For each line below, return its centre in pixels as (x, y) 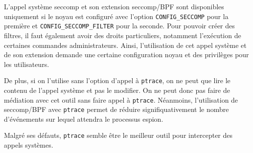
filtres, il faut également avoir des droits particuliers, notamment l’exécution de (123, 35)
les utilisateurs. (27, 64)
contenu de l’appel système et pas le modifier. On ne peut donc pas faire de (117, 90)
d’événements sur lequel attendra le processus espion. (84, 119)
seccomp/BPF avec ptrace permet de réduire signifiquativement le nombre (116, 109)
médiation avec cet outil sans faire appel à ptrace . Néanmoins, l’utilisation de (121, 99)
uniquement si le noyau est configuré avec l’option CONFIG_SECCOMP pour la (116, 16)
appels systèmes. (29, 145)
